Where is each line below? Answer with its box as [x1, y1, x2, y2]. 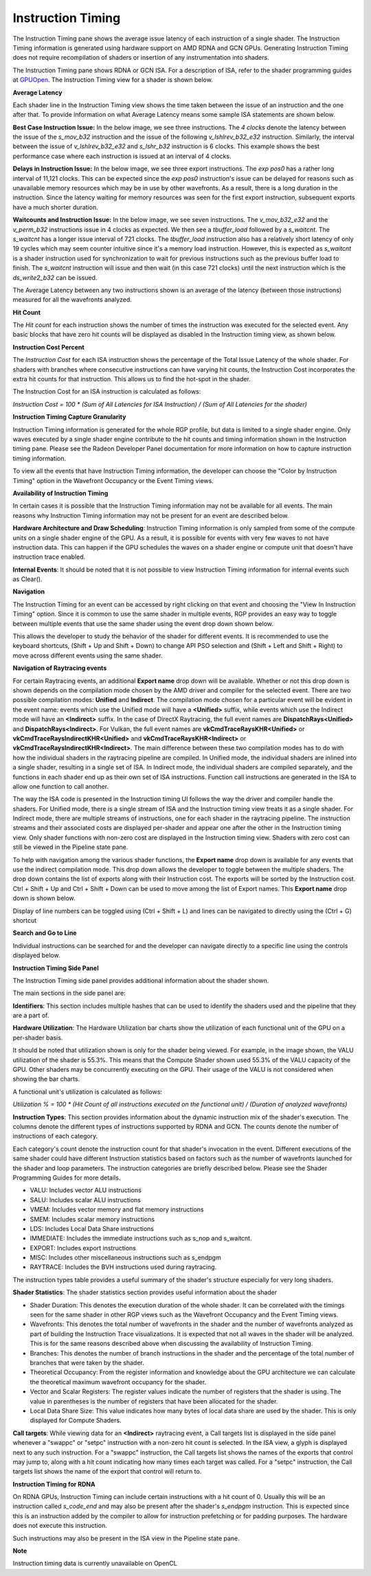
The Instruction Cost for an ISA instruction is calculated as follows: [12, 387, 201, 396]
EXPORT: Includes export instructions [30, 1243, 137, 1252]
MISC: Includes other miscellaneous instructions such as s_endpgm [30, 1254, 221, 1262]
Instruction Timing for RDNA [12, 1480, 95, 1488]
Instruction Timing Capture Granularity [12, 413, 126, 421]
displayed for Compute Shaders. [30, 1416, 122, 1425]
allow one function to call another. [12, 782, 109, 790]
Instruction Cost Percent [12, 343, 85, 351]
